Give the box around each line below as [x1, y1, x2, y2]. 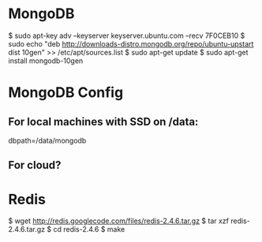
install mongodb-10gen [8, 56, 84, 65]
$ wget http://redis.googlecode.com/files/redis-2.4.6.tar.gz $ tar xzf [8, 216, 230, 225]
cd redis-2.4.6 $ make [53, 225, 125, 234]
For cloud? [8, 158, 62, 172]
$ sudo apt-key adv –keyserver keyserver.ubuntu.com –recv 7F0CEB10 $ [8, 31, 245, 40]
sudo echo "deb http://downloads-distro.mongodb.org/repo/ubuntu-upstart [8, 39, 254, 48]
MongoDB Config [8, 84, 124, 102]
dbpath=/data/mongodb [8, 136, 87, 145]
